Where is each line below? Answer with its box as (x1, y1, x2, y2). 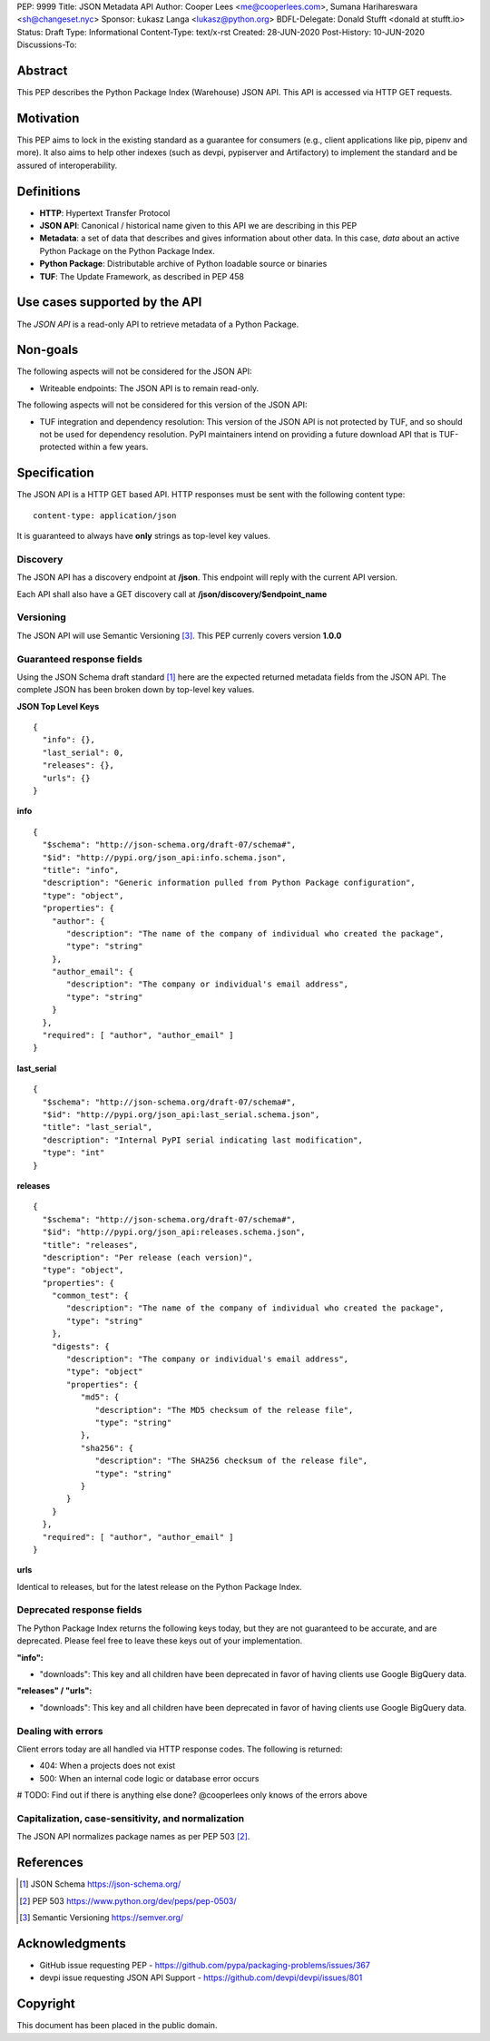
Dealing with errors (16, 1724, 103, 1737)
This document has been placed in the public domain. (16, 2020, 218, 2031)
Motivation (16, 110, 80, 126)
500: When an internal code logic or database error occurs (39, 1772, 260, 1783)
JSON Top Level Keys (16, 701, 100, 711)
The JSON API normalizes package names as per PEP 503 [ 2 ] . (16, 1831, 250, 1842)
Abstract (16, 63, 68, 78)
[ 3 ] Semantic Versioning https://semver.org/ (19, 1911, 184, 1923)
